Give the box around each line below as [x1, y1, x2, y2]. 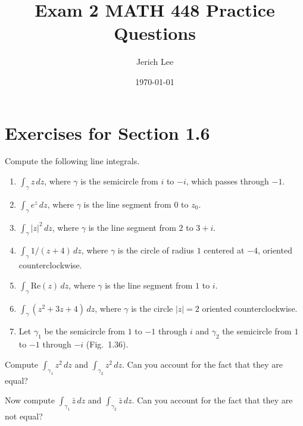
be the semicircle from [44, 325, 125, 337]
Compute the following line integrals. [5, 155, 140, 167]
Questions [114, 21, 196, 45]
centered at [204, 244, 245, 256]
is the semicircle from [80, 175, 158, 187]
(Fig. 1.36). [86, 338, 129, 350]
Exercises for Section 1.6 [5, 120, 210, 145]
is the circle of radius [117, 244, 194, 256]
